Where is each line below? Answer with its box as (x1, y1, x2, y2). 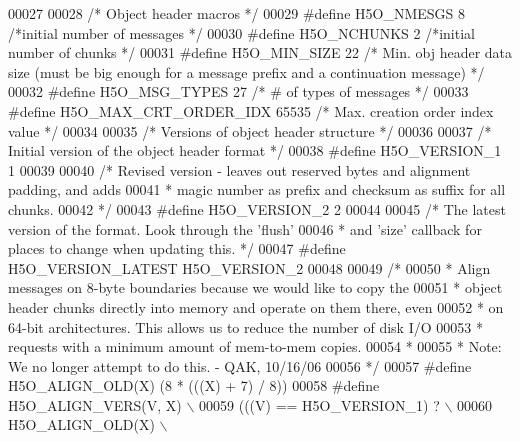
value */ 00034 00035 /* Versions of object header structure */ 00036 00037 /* (8, 120, 492, 141)
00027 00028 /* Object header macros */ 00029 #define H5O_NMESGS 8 (8, 3, 465, 23)
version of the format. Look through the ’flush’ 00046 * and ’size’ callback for (8, 218, 482, 239)
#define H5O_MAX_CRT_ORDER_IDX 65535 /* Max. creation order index (8, 100, 494, 121)
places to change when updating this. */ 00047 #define (8, 238, 346, 259)
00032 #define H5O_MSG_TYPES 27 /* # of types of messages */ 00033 (8, 81, 469, 102)
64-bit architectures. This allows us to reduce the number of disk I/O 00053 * (8, 316, 483, 337)
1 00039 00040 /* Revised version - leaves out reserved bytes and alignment (8, 159, 471, 180)
